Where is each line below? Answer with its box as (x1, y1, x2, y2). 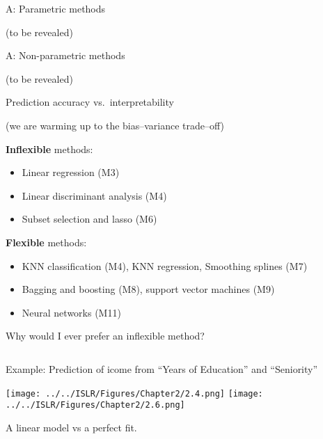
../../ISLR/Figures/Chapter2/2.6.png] (6, 400, 185, 410)
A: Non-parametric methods (6, 48, 125, 63)
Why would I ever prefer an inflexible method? (6, 328, 205, 343)
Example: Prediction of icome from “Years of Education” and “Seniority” (6, 361, 318, 376)
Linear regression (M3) (22, 165, 120, 179)
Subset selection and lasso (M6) (22, 211, 157, 226)
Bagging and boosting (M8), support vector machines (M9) (22, 282, 275, 296)
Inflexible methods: (6, 141, 93, 156)
